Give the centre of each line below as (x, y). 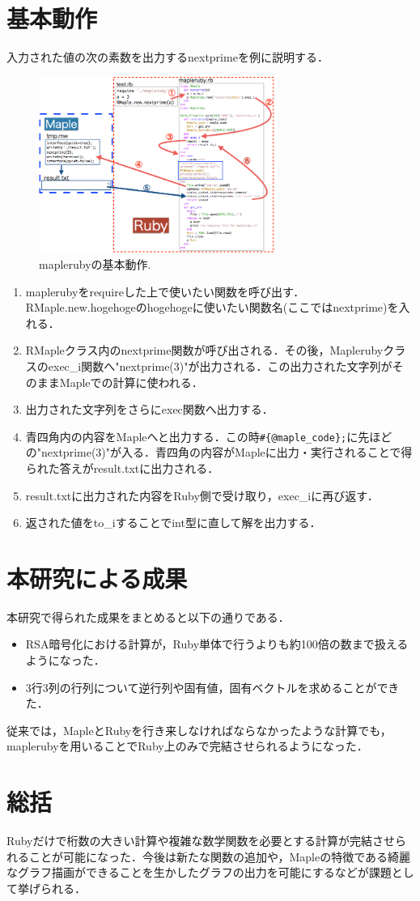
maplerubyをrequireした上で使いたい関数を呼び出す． (165, 291)
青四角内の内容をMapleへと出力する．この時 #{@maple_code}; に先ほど (209, 436)
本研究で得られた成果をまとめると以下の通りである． (148, 616)
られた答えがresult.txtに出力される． (122, 467)
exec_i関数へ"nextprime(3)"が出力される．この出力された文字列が (220, 365)
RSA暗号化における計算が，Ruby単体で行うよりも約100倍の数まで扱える (217, 644)
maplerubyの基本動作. (95, 263)
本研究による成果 (97, 578)
